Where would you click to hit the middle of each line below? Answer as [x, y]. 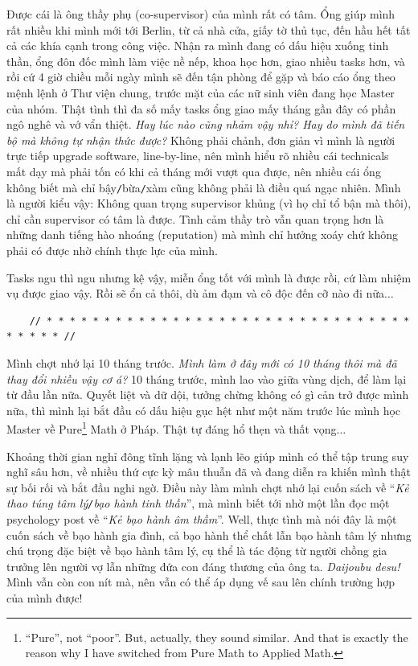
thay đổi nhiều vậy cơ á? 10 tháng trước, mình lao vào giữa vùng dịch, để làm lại [207, 378]
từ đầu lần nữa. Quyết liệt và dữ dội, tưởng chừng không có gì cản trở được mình [208, 395]
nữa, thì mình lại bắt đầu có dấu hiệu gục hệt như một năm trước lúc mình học [204, 410]
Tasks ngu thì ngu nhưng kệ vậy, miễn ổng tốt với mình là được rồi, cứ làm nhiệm [209, 277]
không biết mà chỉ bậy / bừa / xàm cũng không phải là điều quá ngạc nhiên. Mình [204, 187]
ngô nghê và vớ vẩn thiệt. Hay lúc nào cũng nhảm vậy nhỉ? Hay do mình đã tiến [206, 124]
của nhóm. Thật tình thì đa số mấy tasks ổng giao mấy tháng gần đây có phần [201, 108]
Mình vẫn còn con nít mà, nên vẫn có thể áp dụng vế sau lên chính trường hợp [201, 582]
